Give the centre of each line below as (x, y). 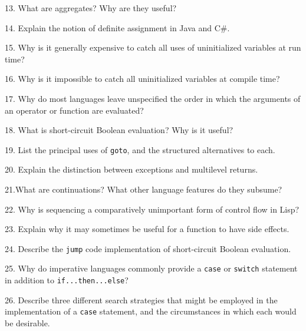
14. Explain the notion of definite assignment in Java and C (113, 27)
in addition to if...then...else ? (67, 280)
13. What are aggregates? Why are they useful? (91, 8)
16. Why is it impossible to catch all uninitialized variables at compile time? (142, 79)
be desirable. (27, 323)
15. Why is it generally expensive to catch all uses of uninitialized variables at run (153, 47)
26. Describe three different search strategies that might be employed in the (141, 299)
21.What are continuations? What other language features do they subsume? (144, 189)
